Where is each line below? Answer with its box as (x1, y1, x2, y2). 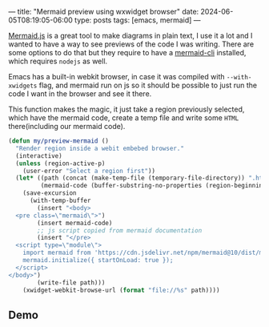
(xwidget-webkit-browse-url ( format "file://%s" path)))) (22, 286, 220, 294)
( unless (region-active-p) (15, 159, 106, 168)
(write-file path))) (37, 278, 106, 287)
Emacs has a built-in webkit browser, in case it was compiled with (8, 72, 225, 81)
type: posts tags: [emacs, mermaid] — (74, 15, 202, 25)
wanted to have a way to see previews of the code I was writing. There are (8, 39, 255, 49)
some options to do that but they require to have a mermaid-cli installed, (8, 48, 247, 57)
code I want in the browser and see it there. (8, 89, 152, 99)
